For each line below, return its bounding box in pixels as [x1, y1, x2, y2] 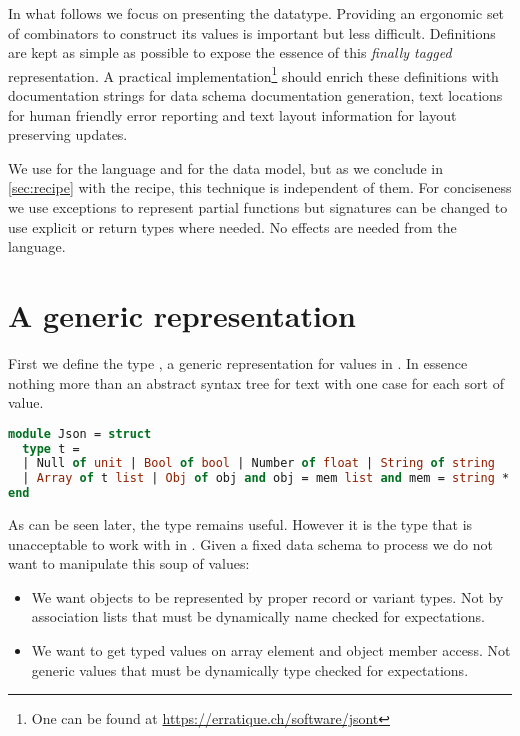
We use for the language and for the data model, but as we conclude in [8, 157, 444, 178]
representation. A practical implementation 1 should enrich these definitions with [8, 62, 499, 86]
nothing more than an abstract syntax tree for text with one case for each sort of [8, 372, 504, 393]
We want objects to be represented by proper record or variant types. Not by [31, 586, 504, 607]
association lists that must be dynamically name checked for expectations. [31, 606, 485, 627]
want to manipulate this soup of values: [8, 553, 250, 574]
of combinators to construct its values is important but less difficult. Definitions [8, 22, 496, 43]
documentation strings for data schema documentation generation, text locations [8, 85, 503, 106]
